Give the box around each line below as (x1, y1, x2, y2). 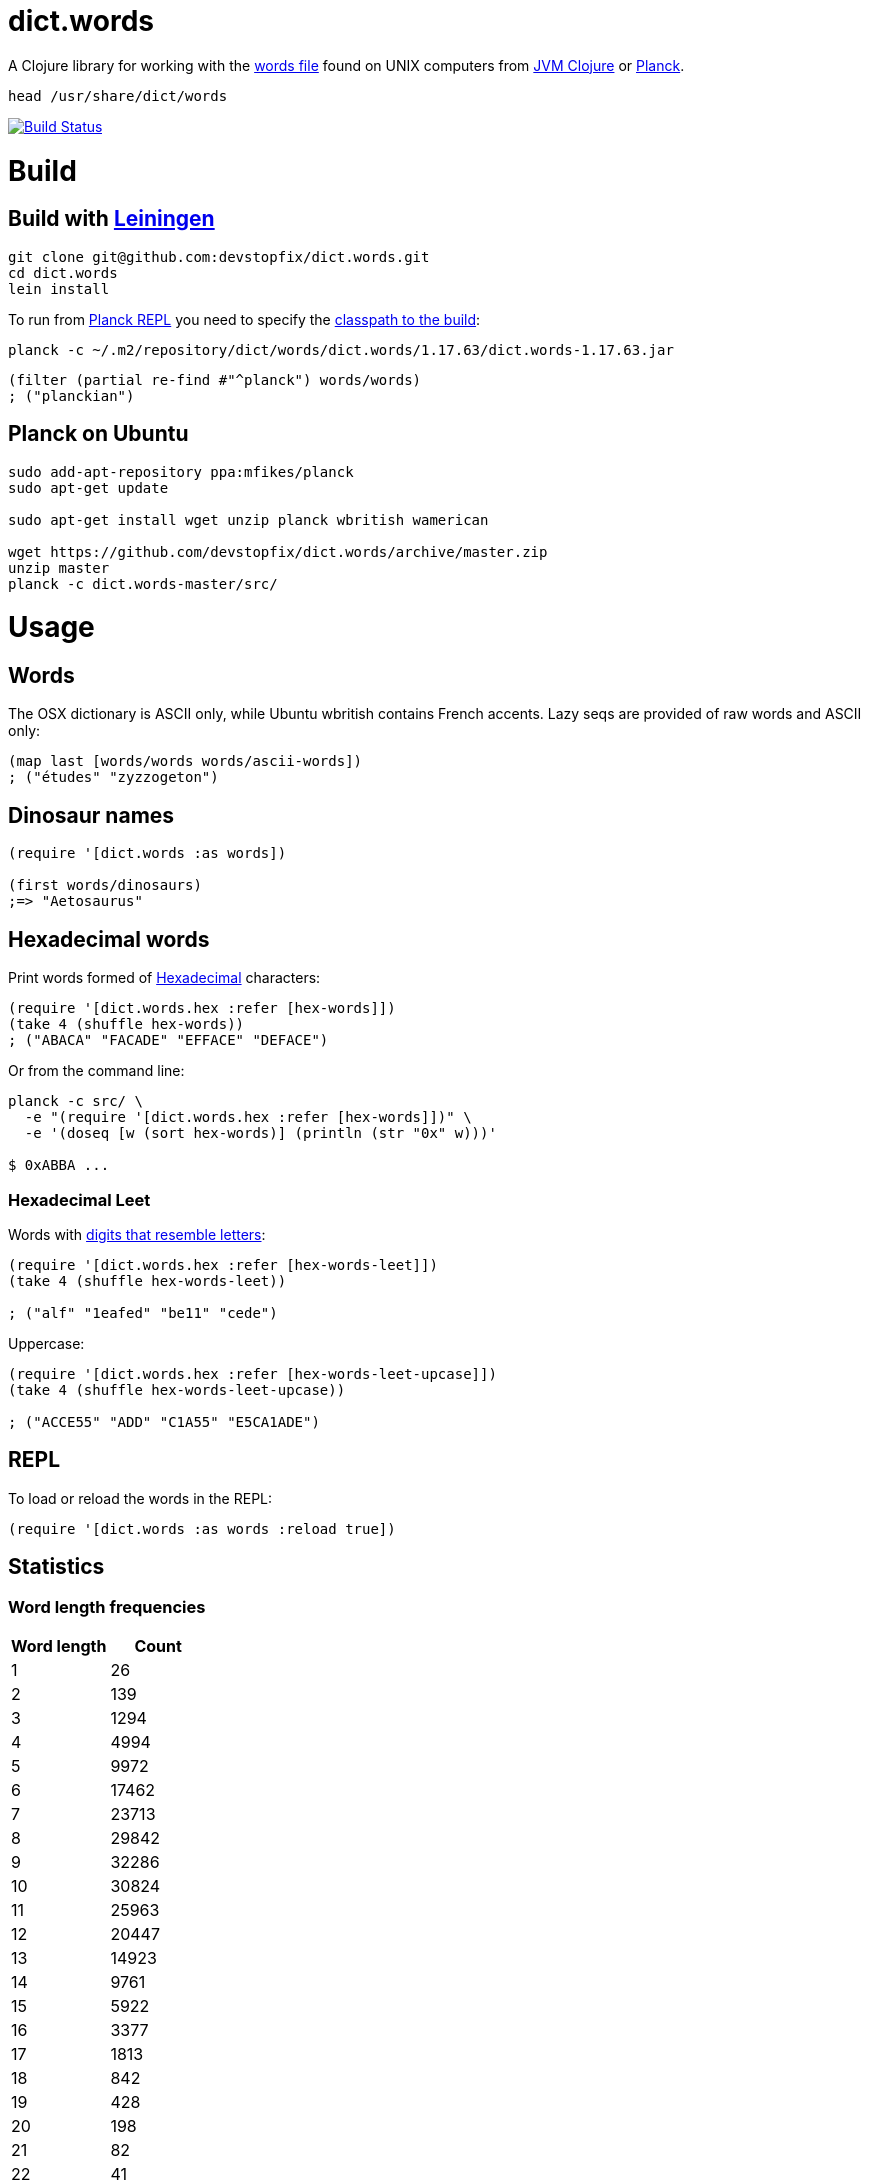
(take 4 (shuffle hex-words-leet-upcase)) (8, 1381, 346, 1398)
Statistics (8, 1554, 105, 1580)
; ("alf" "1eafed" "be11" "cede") (8, 1304, 278, 1321)
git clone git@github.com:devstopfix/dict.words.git (8, 248, 430, 265)
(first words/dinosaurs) (8, 877, 202, 894)
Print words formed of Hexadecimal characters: (8, 969, 321, 987)
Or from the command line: (8, 1062, 185, 1080)
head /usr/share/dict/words (8, 87, 228, 104)
